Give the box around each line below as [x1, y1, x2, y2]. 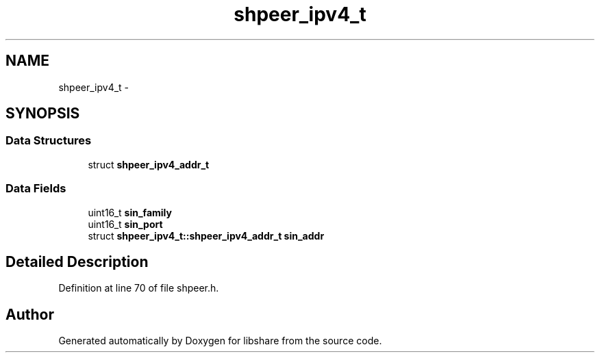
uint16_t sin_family [88, 206, 172, 218]
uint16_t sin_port [88, 218, 163, 230]
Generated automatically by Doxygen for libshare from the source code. [58, 335, 382, 347]
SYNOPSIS [5, 105, 80, 123]
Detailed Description [5, 253, 149, 270]
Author [5, 305, 54, 323]
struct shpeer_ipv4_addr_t [88, 158, 210, 170]
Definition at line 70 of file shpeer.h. [58, 282, 219, 294]
